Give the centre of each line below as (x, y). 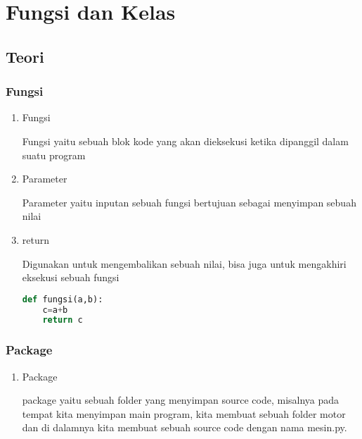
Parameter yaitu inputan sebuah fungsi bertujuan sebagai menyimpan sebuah (189, 202)
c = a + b (55, 310)
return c (63, 320)
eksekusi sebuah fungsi (71, 277)
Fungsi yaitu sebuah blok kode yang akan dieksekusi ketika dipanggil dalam (185, 141)
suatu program (54, 155)
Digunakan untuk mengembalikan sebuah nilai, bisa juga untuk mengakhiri (184, 263)
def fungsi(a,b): (63, 299)
